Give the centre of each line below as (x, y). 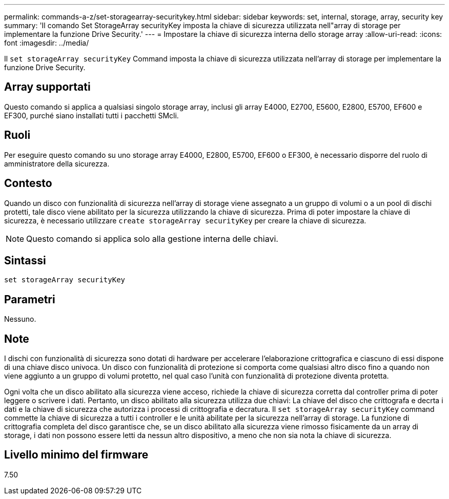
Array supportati (47, 87)
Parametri (30, 299)
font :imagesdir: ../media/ (47, 43)
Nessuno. (20, 319)
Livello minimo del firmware (76, 455)
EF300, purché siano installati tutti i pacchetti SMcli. (91, 115)
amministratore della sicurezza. (57, 163)
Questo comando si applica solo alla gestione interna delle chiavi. (152, 238)
